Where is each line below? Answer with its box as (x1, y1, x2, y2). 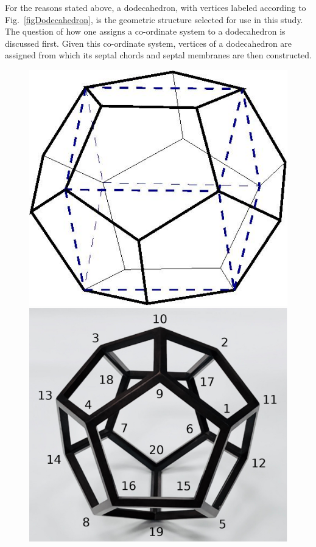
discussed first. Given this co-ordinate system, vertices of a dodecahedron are (5, 36, 292, 49)
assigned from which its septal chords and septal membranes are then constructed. (5, 49, 312, 61)
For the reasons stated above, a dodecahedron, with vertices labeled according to (5, 1, 306, 13)
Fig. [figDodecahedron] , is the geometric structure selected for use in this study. (5, 13, 303, 26)
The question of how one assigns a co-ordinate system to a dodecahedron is (5, 25, 286, 38)
